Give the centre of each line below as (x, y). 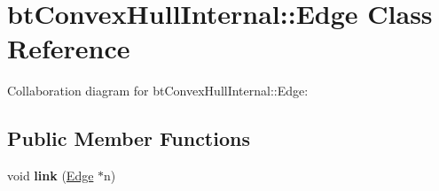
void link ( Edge (51, 176)
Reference (69, 48)
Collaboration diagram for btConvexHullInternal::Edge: (158, 91)
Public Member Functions (129, 138)
